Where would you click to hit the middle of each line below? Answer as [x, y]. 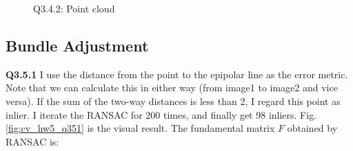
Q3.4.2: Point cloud [74, 8]
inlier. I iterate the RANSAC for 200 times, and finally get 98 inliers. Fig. [161, 114]
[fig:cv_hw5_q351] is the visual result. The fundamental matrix [140, 128]
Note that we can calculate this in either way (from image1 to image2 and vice [172, 88]
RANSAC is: [32, 141]
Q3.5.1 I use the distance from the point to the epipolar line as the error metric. [177, 74]
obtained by [312, 128]
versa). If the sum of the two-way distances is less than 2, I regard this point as [173, 101]
